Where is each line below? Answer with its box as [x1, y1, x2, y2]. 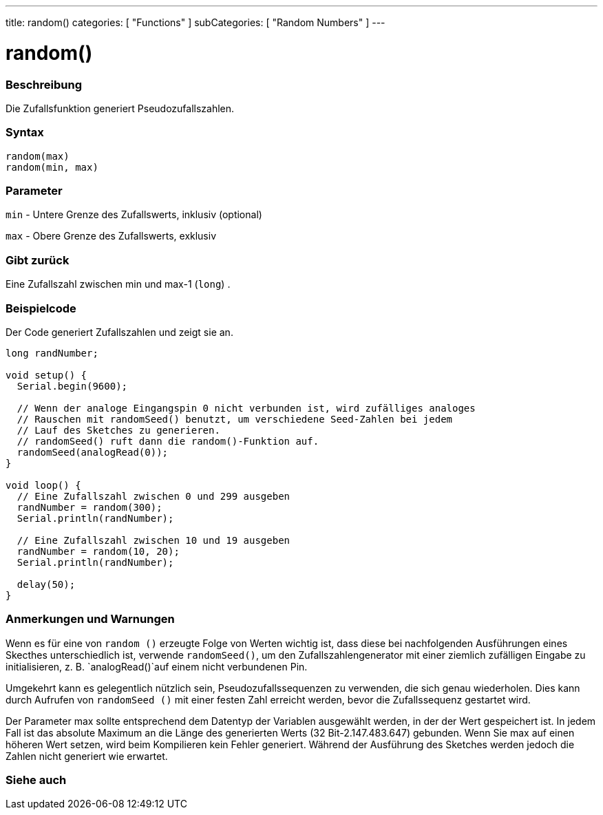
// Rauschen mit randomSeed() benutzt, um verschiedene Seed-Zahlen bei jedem [17, 413, 453, 425]
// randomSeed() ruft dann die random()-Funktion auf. [17, 435, 319, 447]
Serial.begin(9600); [17, 380, 128, 392]
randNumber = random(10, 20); [17, 545, 180, 557]
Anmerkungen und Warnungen [6, 612, 175, 626]
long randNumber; [6, 347, 98, 359]
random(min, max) [6, 161, 98, 173]
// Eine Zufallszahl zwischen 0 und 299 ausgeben [17, 490, 290, 502]
